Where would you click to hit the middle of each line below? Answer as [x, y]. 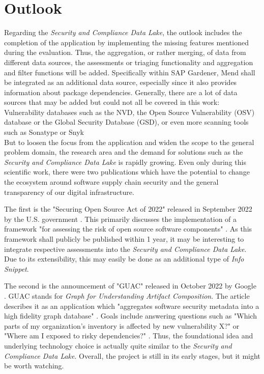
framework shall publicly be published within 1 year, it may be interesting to [124, 239]
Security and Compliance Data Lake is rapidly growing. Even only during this [125, 162]
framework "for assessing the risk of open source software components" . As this [128, 229]
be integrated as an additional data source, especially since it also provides [121, 82]
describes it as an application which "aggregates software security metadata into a [132, 306]
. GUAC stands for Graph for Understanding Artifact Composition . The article [127, 295]
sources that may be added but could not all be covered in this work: [112, 102]
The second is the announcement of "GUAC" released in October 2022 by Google [130, 286]
